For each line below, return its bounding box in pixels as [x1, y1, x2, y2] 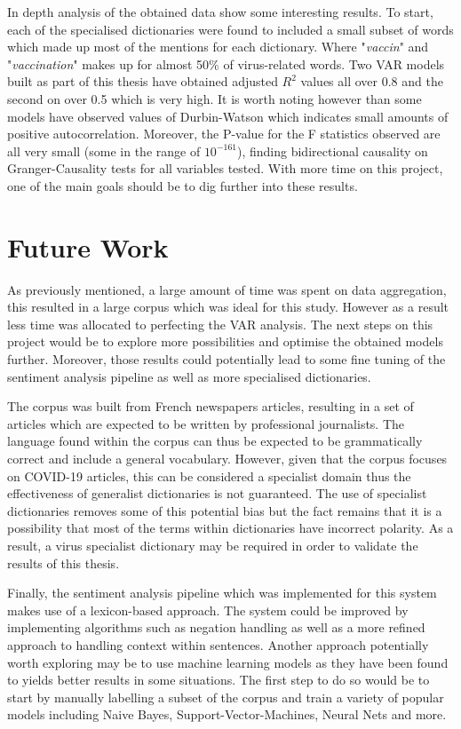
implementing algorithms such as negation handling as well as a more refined [7, 618, 425, 637]
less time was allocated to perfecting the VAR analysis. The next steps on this [7, 314, 433, 333]
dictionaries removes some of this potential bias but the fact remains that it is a [7, 501, 442, 519]
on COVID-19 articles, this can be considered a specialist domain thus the [7, 466, 411, 485]
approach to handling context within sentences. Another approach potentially [7, 635, 429, 654]
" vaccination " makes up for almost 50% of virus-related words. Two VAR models [7, 54, 445, 73]
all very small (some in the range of [7, 141, 201, 160]
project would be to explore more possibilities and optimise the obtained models [7, 332, 443, 351]
